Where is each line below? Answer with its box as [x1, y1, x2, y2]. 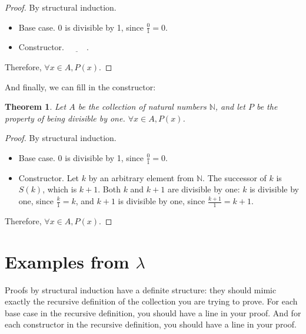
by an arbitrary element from [88, 171, 194, 184]
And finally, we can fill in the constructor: [5, 80, 156, 93]
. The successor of [202, 171, 267, 184]
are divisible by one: [167, 183, 240, 195]
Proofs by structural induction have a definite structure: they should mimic [5, 283, 277, 296]
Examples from [5, 249, 129, 273]
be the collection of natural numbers [78, 100, 207, 113]
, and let [215, 100, 245, 113]
